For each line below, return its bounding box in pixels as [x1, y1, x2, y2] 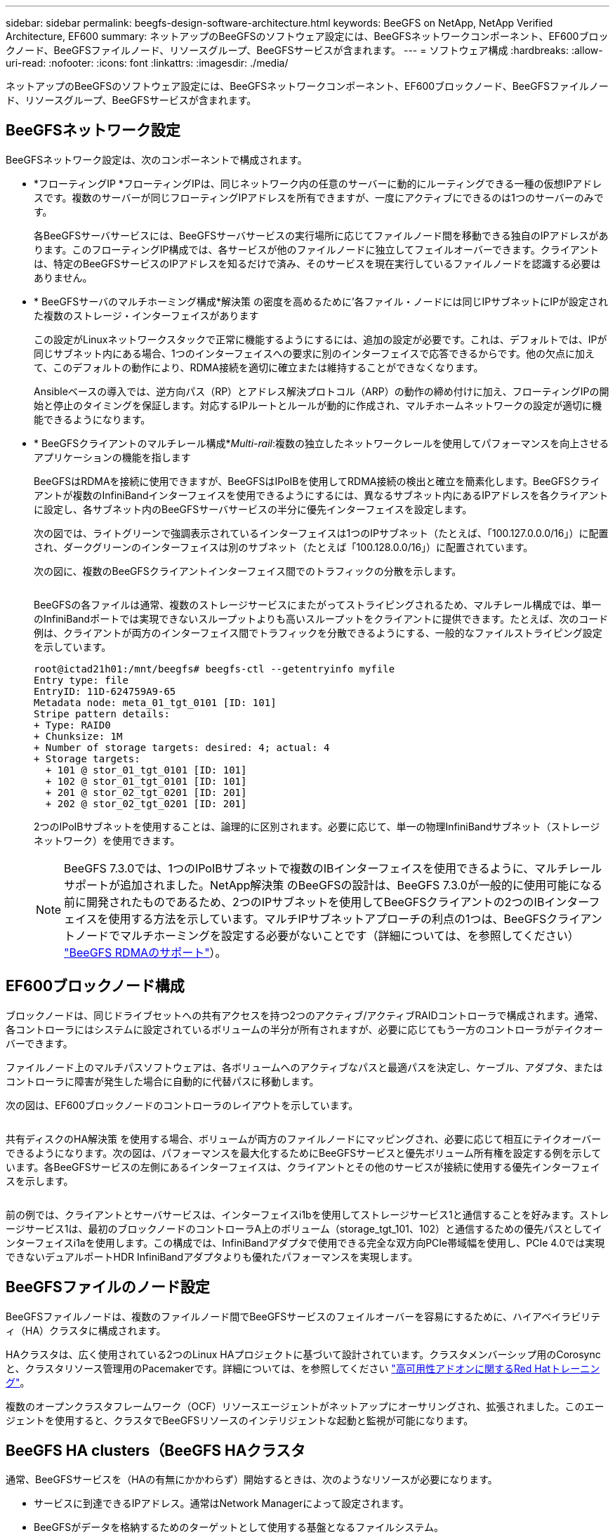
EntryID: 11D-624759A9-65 [34, 685, 176, 697]
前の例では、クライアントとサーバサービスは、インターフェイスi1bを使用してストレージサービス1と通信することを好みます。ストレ [6, 1208, 609, 1221]
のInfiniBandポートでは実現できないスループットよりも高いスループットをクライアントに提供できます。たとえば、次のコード [34, 612, 609, 625]
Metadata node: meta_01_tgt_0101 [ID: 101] [34, 696, 277, 708]
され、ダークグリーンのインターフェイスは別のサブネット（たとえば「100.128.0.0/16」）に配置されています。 [34, 540, 534, 553]
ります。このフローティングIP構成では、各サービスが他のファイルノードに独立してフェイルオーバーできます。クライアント [34, 243, 600, 255]
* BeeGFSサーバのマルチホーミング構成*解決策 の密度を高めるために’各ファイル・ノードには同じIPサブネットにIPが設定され [34, 295, 608, 307]
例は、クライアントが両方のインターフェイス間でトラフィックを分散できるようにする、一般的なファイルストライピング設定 [34, 626, 602, 639]
